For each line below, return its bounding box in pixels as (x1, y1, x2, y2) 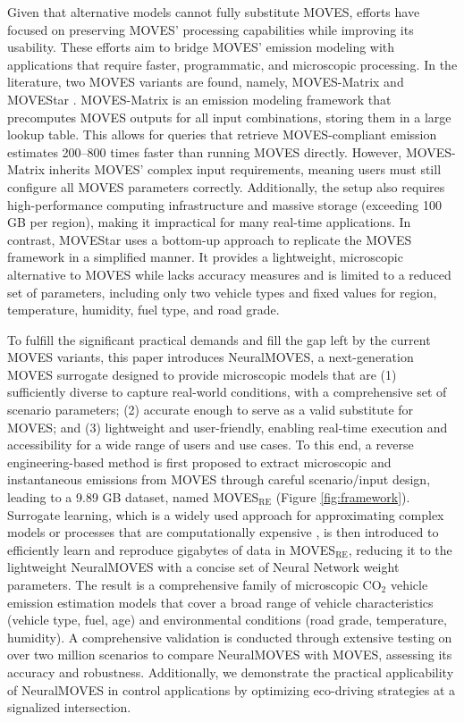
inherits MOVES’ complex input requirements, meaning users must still (48, 160, 442, 179)
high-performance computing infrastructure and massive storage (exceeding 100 (7, 195, 442, 214)
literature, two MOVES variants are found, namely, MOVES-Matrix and (7, 72, 404, 91)
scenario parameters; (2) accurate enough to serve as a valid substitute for (7, 400, 414, 419)
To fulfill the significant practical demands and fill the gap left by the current (7, 330, 431, 348)
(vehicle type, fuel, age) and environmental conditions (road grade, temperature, (7, 610, 447, 629)
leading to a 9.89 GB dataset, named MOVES (7, 488, 259, 507)
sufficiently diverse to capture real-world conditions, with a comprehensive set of (7, 382, 447, 401)
